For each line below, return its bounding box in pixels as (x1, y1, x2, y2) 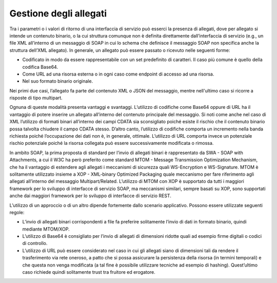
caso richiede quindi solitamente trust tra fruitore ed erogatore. (22, 269, 156, 275)
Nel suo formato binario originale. (22, 78, 93, 84)
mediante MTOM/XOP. (22, 226, 70, 232)
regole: (9, 209, 25, 215)
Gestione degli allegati (9, 8, 107, 19)
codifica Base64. (22, 64, 58, 70)
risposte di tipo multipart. (9, 95, 63, 101)
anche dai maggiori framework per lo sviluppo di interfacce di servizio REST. (9, 193, 171, 199)
